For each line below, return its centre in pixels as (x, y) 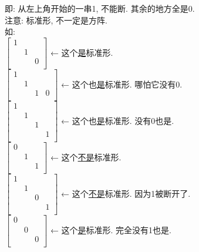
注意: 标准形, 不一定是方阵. (56, 20)
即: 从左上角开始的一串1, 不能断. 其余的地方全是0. (100, 8)
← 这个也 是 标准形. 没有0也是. (118, 120)
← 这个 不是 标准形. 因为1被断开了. (126, 193)
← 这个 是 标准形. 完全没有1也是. (111, 230)
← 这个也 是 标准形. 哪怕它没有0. (122, 84)
